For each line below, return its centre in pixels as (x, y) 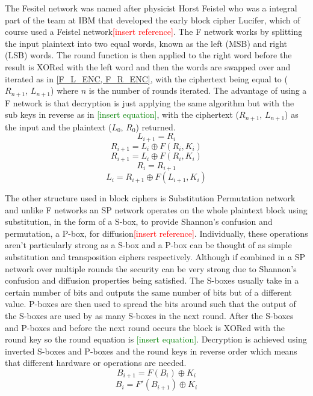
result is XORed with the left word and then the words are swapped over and (148, 66)
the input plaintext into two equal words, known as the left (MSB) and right (146, 43)
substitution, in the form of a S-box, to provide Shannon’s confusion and (139, 221)
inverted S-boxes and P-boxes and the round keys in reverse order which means (151, 351)
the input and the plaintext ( (58, 126)
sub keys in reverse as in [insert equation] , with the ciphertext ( (122, 114)
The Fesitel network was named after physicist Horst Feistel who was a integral (151, 8)
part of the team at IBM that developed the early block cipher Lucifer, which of (153, 20)
